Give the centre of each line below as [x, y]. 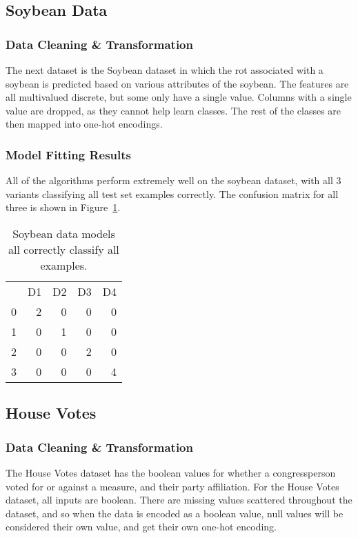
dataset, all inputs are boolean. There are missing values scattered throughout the [179, 500]
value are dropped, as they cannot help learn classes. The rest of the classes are [173, 110]
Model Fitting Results [68, 154]
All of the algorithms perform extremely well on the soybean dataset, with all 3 [173, 180]
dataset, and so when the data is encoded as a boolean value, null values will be [175, 513]
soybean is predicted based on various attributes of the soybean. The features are [177, 83]
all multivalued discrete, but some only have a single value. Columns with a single [179, 97]
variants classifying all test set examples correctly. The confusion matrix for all [172, 193]
